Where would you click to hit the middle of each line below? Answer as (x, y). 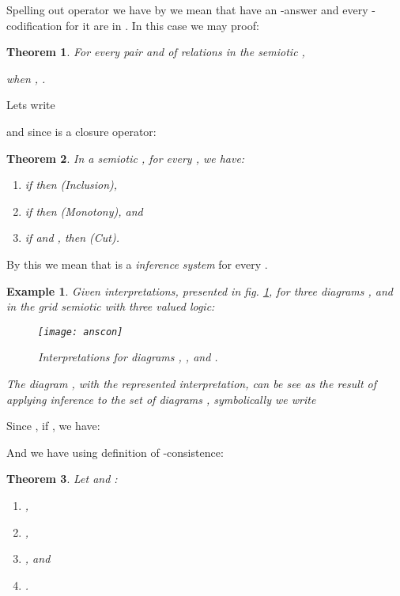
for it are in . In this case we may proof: (162, 25)
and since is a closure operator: (81, 131)
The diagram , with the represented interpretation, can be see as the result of (192, 383)
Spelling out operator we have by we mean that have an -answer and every (187, 9)
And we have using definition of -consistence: (115, 452)
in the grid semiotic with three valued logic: (111, 306)
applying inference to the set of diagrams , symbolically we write (161, 399)
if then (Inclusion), (71, 185)
